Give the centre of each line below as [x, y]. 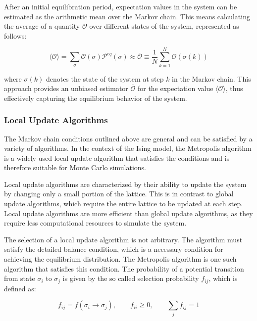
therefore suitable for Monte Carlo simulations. [75, 167]
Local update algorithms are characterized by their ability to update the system [125, 184]
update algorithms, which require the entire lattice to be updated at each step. [124, 204]
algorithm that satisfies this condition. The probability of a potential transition [124, 268]
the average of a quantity [42, 26]
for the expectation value [175, 88]
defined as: [20, 288]
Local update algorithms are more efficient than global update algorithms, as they [128, 213]
